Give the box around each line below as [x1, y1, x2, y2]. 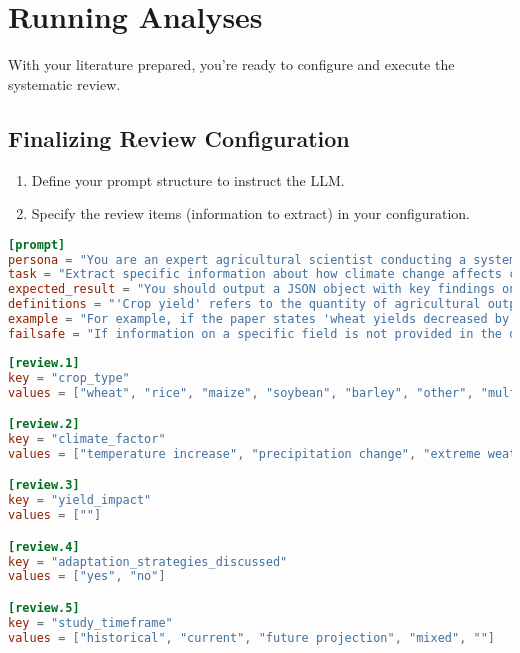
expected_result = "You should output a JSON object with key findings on [8, 282, 517, 297]
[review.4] [8, 539, 80, 554]
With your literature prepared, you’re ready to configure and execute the [8, 54, 455, 75]
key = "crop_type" [8, 370, 130, 385]
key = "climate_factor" [8, 431, 166, 446]
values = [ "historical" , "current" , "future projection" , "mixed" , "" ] [8, 630, 496, 645]
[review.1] [8, 355, 80, 370]
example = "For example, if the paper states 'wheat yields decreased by [8, 312, 510, 327]
